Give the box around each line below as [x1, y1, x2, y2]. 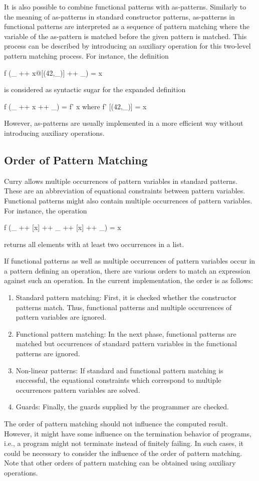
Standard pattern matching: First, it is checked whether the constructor [16, 292, 236, 303]
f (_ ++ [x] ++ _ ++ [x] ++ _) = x [4, 222, 121, 232]
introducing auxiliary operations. [4, 127, 105, 138]
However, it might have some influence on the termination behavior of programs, [4, 428, 251, 438]
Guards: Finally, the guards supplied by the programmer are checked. [16, 401, 229, 412]
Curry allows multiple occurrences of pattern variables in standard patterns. [4, 175, 237, 186]
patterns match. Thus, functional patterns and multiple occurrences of [16, 302, 232, 312]
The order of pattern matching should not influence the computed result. [4, 418, 228, 429]
